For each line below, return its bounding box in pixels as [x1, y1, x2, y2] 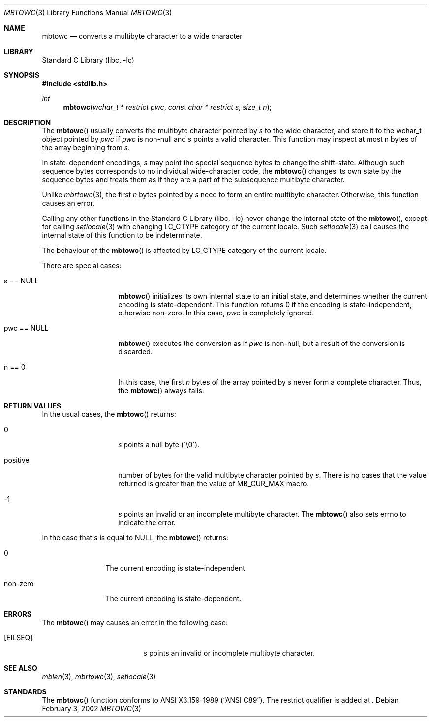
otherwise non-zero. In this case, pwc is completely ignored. [118, 309, 314, 317]
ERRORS [4, 610, 32, 618]
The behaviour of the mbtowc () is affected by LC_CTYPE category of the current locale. [42, 246, 327, 254]
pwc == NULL [4, 324, 49, 332]
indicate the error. [118, 518, 176, 527]
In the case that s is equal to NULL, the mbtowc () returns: [42, 533, 229, 542]
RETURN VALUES [4, 402, 62, 410]
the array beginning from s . [42, 143, 130, 152]
